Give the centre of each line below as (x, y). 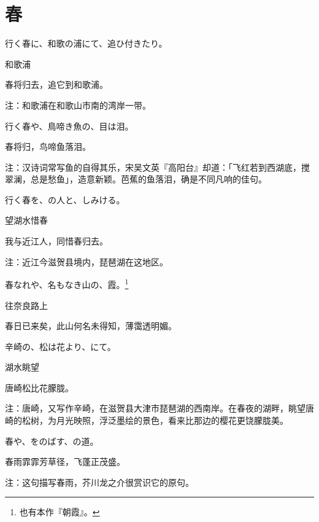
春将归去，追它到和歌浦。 (56, 84)
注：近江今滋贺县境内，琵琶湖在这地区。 (86, 261)
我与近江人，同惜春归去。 (56, 241)
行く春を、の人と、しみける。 (65, 199)
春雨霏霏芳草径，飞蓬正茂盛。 (65, 462)
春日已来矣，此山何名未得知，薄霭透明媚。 (91, 326)
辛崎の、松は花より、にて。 (60, 346)
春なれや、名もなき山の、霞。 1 (67, 283)
